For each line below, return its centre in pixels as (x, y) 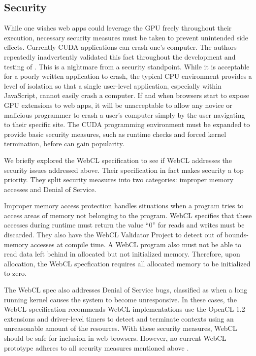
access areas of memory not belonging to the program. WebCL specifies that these (128, 215)
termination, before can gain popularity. (64, 144)
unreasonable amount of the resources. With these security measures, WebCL (121, 328)
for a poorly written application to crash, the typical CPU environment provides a (128, 76)
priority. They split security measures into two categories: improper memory (119, 179)
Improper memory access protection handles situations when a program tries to (124, 206)
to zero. (15, 273)
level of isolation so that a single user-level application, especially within (113, 85)
